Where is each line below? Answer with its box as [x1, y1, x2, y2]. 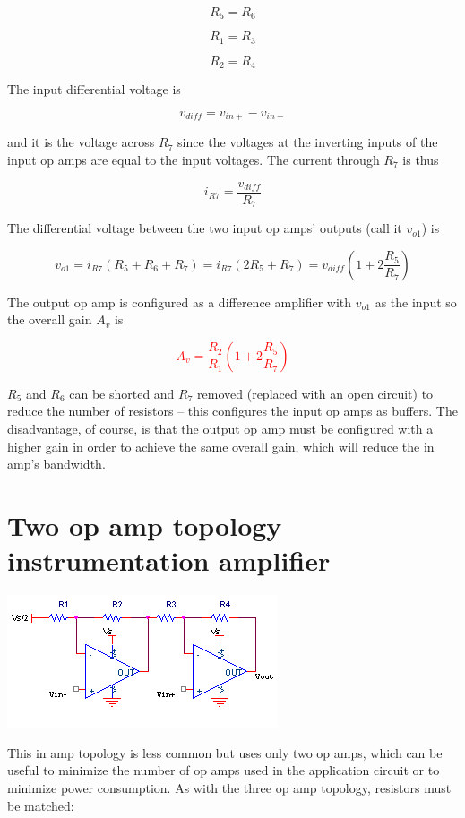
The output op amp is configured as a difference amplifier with [7, 292, 352, 311]
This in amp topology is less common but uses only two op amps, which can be [7, 743, 443, 762]
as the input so [375, 292, 457, 311]
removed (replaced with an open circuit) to [197, 383, 434, 402]
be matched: [7, 796, 74, 814]
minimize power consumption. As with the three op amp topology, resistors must [7, 778, 452, 796]
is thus [402, 151, 439, 168]
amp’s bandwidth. [7, 454, 106, 473]
